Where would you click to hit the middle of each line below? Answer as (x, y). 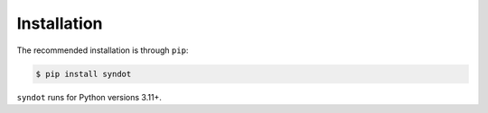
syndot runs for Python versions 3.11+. (89, 97)
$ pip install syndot (84, 74)
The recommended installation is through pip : (103, 50)
